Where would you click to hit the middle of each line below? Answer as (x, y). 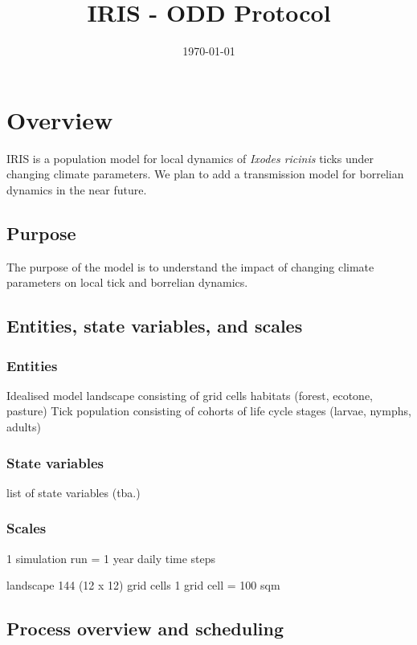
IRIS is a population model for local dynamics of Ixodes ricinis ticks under (190, 158)
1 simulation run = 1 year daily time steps (111, 558)
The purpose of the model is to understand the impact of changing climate (190, 266)
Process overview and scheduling (145, 629)
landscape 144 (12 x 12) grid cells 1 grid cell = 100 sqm (143, 585)
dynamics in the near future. (77, 189)
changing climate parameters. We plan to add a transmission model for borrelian (205, 174)
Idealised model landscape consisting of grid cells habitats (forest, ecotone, (190, 395)
